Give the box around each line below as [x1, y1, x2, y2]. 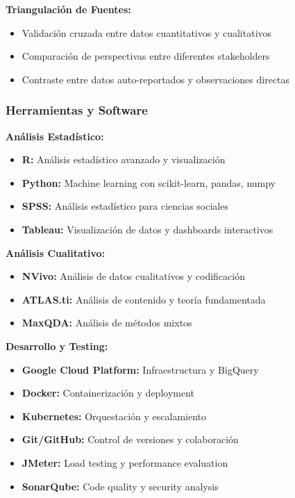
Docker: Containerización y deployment [22, 385, 194, 400]
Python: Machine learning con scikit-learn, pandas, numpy [22, 175, 276, 190]
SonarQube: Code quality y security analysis [22, 479, 219, 493]
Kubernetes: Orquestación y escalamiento [22, 408, 206, 423]
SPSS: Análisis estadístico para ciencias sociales [22, 199, 228, 213]
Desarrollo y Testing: [6, 338, 108, 353]
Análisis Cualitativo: [6, 245, 106, 260]
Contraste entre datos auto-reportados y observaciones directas [22, 72, 290, 86]
